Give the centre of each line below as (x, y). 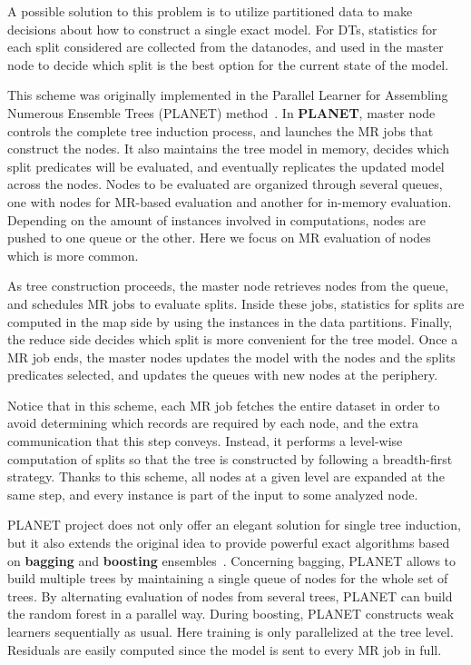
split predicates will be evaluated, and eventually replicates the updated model (226, 166)
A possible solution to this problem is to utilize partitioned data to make (210, 11)
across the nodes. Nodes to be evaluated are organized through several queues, (225, 184)
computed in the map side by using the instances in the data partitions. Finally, (230, 321)
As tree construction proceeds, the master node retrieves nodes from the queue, (228, 286)
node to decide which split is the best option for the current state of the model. (228, 64)
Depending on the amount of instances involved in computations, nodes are (217, 219)
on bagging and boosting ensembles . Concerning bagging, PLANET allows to (232, 560)
